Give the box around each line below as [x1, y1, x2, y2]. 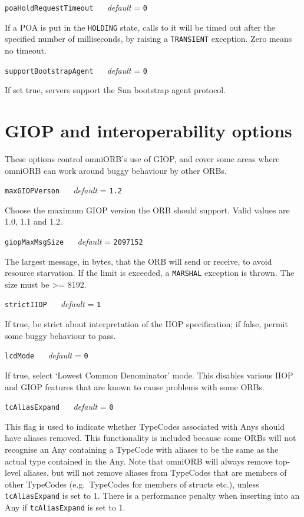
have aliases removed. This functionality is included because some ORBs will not [5, 432, 296, 444]
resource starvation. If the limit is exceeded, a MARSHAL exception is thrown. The [5, 266, 295, 279]
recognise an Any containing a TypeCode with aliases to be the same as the [5, 443, 279, 455]
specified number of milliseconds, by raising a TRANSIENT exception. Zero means [5, 32, 292, 45]
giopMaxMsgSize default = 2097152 [5, 235, 143, 247]
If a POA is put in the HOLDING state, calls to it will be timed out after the [5, 21, 275, 33]
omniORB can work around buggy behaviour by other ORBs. [5, 164, 227, 176]
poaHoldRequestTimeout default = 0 [5, 1, 147, 13]
